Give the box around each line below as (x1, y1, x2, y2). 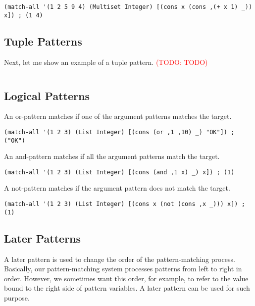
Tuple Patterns (4, 33, 82, 49)
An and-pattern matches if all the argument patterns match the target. (4, 151, 220, 161)
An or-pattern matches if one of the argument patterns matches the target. (4, 111, 232, 121)
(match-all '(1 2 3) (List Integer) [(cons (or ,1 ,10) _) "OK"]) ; (4, 128, 235, 136)
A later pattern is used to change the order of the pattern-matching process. (4, 254, 235, 264)
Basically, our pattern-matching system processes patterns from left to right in (4, 263, 242, 274)
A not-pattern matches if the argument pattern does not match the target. (4, 183, 230, 193)
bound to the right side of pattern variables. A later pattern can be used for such (4, 283, 250, 293)
